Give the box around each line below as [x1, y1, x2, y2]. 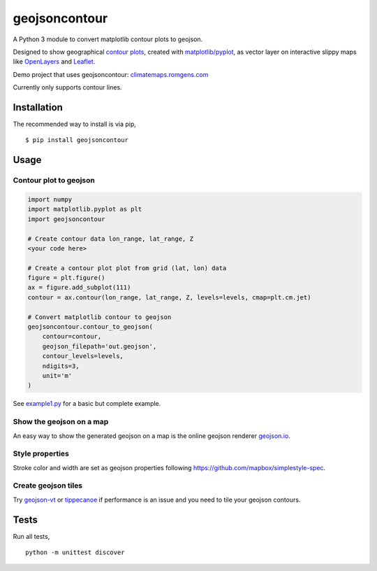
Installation [13, 101, 63, 113]
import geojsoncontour [27, 215, 105, 223]
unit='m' [42, 372, 73, 379]
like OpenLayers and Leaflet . [13, 57, 96, 66]
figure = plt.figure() [27, 274, 105, 282]
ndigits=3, [42, 362, 80, 370]
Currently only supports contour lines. [13, 83, 122, 92]
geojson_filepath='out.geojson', [42, 342, 157, 350]
